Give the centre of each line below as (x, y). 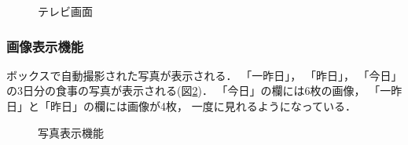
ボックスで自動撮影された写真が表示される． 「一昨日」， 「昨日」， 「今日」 (204, 75)
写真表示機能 (71, 132)
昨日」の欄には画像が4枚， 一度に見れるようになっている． (203, 106)
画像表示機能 (45, 46)
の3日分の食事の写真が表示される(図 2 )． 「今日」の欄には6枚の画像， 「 (193, 91)
